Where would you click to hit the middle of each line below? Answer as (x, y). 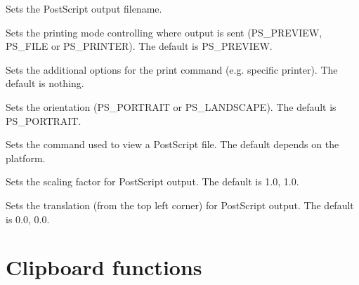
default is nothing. (45, 83)
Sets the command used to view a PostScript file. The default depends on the (172, 144)
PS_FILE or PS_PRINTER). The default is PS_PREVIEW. (139, 46)
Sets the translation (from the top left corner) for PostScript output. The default (180, 205)
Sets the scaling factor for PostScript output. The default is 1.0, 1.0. (152, 181)
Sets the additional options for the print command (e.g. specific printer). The (172, 69)
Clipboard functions (104, 267)
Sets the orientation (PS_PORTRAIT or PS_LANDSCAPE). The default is (171, 106)
